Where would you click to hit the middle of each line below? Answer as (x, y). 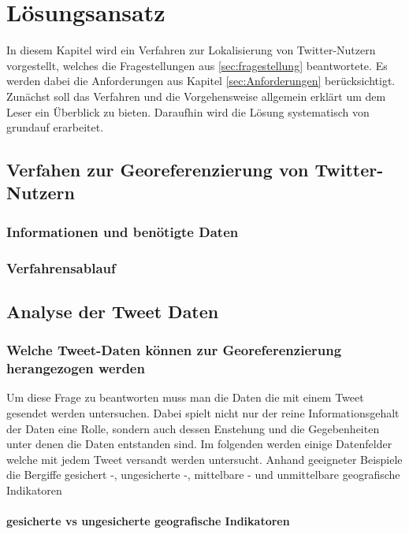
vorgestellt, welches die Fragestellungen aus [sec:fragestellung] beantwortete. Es (197, 65)
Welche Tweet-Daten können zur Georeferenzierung (174, 350)
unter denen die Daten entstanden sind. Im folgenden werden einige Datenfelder (199, 444)
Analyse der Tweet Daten (113, 311)
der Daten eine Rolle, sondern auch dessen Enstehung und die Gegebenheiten (193, 428)
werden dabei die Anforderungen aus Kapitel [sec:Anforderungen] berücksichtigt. (201, 81)
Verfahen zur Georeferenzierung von (158, 170)
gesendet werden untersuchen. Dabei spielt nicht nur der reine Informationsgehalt (203, 413)
